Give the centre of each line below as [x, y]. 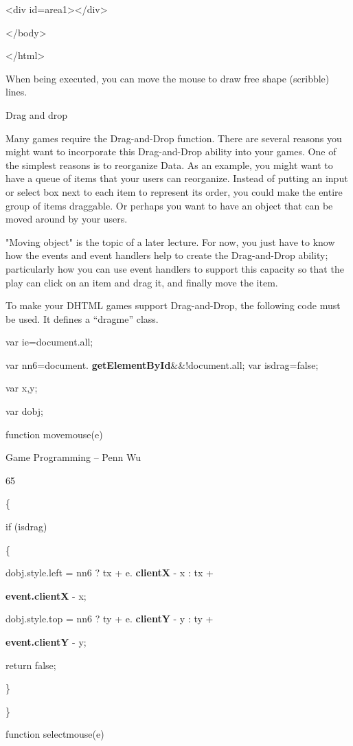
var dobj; [24, 411]
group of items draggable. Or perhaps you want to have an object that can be [169, 205]
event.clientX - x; [46, 595]
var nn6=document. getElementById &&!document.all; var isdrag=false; [162, 364]
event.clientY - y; [46, 642]
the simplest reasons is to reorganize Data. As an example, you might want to [169, 165]
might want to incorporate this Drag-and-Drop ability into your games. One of [171, 151]
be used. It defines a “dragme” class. [82, 318]
